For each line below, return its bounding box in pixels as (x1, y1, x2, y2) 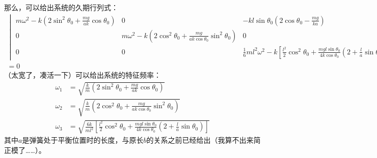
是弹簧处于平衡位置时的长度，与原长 (22, 135, 144, 145)
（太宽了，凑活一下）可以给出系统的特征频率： (4, 69, 161, 80)
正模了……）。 (4, 144, 46, 155)
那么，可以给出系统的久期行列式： (4, 2, 118, 12)
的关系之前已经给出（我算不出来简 (146, 135, 261, 145)
